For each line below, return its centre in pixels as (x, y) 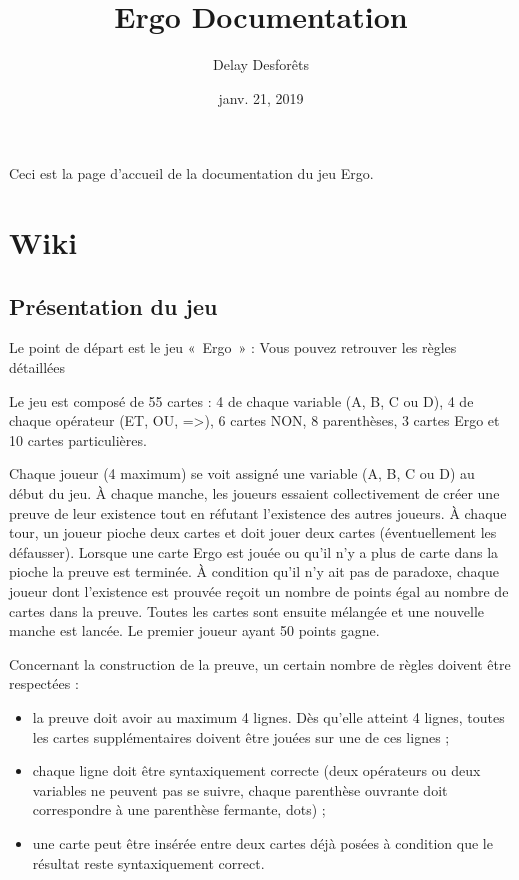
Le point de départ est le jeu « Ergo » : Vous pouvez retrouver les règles (233, 347)
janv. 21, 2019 (261, 97)
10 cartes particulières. (78, 439)
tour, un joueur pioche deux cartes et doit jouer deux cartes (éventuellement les (253, 532)
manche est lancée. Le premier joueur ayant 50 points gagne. (194, 630)
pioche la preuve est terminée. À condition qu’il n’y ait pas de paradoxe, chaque (254, 571)
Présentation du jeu (113, 305)
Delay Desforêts (261, 64)
